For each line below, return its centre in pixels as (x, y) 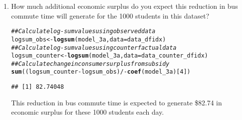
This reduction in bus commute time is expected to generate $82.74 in (117, 102)
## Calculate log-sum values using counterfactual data (94, 48)
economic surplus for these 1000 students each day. (87, 112)
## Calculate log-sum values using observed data (83, 31)
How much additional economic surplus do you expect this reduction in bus (124, 6)
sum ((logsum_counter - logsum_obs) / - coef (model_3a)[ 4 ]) (101, 72)
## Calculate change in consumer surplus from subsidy (90, 64)
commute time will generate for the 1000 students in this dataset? (110, 15)
